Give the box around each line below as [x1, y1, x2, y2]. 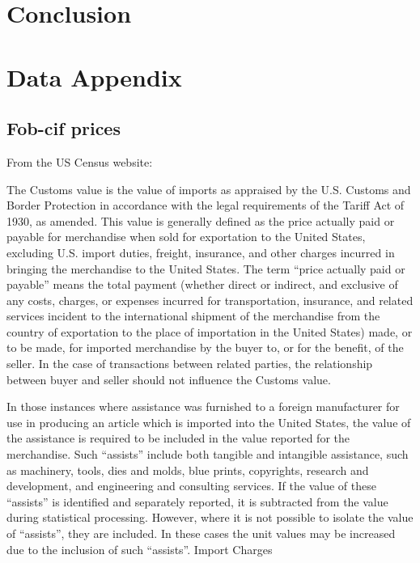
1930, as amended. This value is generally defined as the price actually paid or [6, 212, 395, 229]
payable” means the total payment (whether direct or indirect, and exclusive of [6, 276, 398, 293]
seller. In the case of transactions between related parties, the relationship [6, 355, 373, 372]
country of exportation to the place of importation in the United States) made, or [6, 323, 413, 340]
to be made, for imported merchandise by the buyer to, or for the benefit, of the [6, 339, 404, 356]
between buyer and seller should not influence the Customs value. [6, 370, 331, 387]
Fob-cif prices [6, 116, 121, 141]
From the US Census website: [6, 153, 153, 170]
